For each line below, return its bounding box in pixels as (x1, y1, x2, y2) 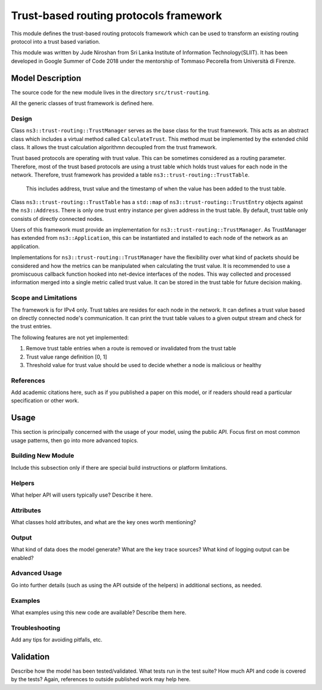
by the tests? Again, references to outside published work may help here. (11, 676, 191, 683)
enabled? (11, 554, 34, 561)
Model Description (11, 73, 82, 83)
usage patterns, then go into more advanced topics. (11, 436, 138, 444)
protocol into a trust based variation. (11, 38, 101, 45)
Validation (11, 651, 50, 662)
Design (11, 114, 32, 122)
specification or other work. (11, 397, 79, 404)
